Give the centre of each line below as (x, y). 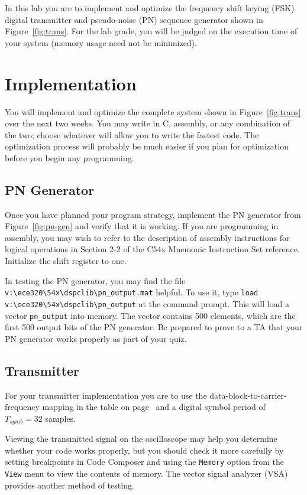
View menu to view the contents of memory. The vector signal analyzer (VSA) (146, 473)
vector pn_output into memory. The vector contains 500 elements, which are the (150, 315)
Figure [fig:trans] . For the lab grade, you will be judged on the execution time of (151, 31)
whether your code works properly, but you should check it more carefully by (144, 450)
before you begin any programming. (70, 157)
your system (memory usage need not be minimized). (101, 42)
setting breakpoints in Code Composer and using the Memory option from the (144, 462)
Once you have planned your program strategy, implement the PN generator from (153, 214)
